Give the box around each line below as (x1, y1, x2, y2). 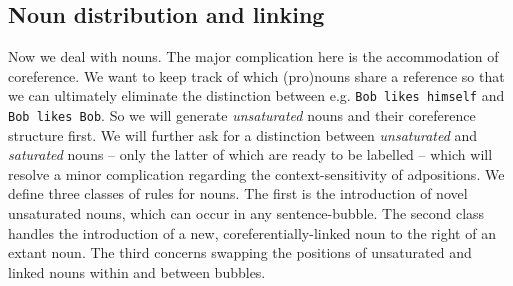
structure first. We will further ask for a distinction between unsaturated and (8, 124, 478, 145)
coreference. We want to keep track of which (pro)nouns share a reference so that (8, 65, 505, 86)
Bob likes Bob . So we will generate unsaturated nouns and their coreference (8, 105, 476, 126)
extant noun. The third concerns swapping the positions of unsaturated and (8, 242, 472, 263)
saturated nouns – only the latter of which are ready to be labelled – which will (8, 144, 493, 165)
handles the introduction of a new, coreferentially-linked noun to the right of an (8, 222, 496, 243)
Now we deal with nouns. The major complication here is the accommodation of (8, 46, 499, 67)
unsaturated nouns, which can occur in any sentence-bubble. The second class (8, 203, 485, 224)
